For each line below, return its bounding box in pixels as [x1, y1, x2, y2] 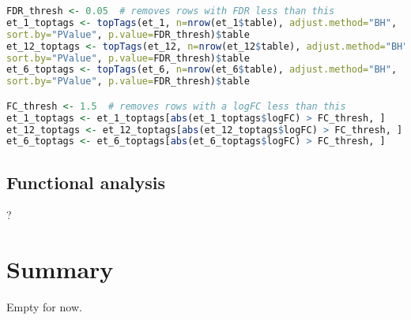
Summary [6, 253, 114, 285]
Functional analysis [6, 169, 165, 194]
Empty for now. [6, 299, 82, 315]
